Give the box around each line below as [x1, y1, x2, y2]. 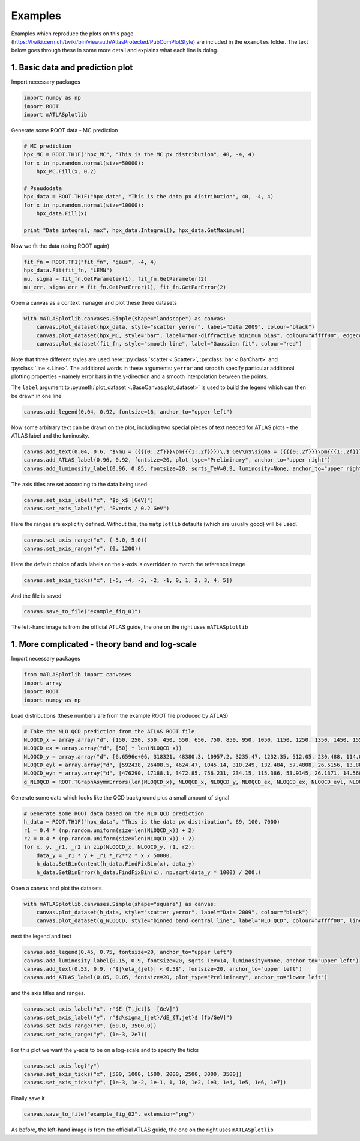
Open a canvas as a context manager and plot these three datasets [11, 299, 177, 306]
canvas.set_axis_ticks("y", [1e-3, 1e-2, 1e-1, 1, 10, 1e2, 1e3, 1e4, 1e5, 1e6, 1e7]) [23, 1079, 287, 1086]
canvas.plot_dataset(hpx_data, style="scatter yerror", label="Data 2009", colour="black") [36, 323, 315, 331]
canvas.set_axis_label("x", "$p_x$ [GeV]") [23, 497, 154, 503]
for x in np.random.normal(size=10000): [23, 201, 144, 209]
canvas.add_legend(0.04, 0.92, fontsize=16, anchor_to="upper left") [23, 408, 233, 415]
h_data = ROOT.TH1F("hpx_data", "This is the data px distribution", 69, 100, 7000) [23, 818, 280, 825]
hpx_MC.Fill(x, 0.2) [36, 168, 97, 175]
